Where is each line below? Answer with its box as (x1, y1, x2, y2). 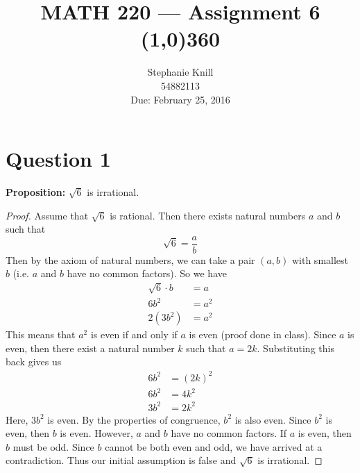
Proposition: (6, 185, 66, 199)
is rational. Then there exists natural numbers (110, 208, 306, 222)
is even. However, (60, 426, 133, 440)
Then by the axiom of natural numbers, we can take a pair (6, 252, 255, 267)
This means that (6, 327, 76, 342)
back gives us (6, 354, 62, 369)
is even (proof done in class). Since (189, 327, 336, 342)
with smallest (291, 252, 349, 267)
